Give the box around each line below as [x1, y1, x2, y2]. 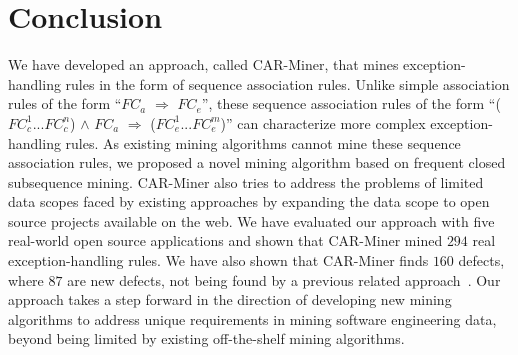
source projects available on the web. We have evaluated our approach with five [8, 210, 495, 231]
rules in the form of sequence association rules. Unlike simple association [65, 73, 510, 94]
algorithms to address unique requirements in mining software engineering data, [8, 308, 497, 329]
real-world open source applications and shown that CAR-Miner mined [8, 230, 443, 251]
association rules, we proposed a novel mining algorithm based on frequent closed [8, 152, 506, 173]
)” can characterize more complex [220, 112, 426, 133]
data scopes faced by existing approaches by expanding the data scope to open [8, 191, 490, 212]
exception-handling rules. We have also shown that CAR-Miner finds [8, 250, 429, 271]
